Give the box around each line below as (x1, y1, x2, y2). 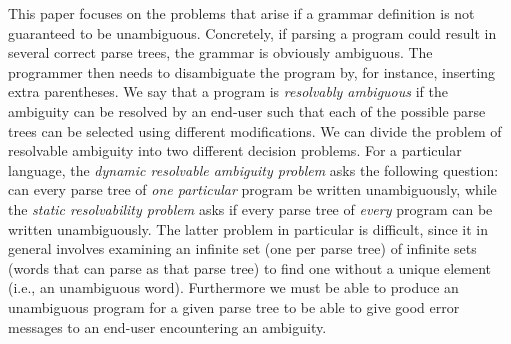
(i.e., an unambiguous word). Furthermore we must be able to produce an (8, 277, 459, 298)
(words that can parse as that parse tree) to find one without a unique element (8, 257, 492, 278)
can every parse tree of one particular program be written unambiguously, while (8, 179, 497, 200)
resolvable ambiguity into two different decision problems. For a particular (8, 140, 462, 161)
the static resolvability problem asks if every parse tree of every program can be (8, 198, 493, 219)
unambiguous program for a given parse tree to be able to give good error (8, 296, 460, 317)
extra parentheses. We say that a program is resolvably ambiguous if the (8, 81, 448, 102)
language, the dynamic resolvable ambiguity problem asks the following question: (8, 159, 499, 180)
